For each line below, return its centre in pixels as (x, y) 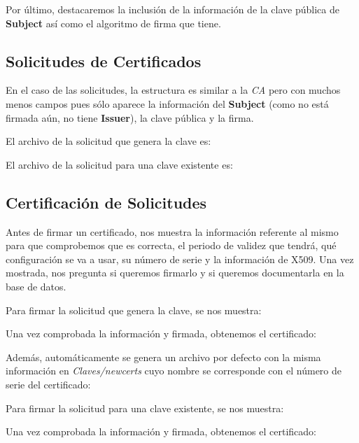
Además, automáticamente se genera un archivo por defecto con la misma (163, 357)
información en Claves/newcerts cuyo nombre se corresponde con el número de (174, 371)
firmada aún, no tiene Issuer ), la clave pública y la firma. (130, 117)
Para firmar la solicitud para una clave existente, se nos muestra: (145, 408)
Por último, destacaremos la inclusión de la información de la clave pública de (173, 9)
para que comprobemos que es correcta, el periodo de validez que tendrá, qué (171, 245)
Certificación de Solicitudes (106, 202)
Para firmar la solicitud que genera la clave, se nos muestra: (134, 310)
